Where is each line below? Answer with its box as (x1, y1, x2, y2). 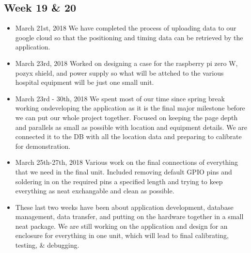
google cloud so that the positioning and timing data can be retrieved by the (15, 32, 243, 42)
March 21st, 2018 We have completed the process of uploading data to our (15, 23, 236, 33)
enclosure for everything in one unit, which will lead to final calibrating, (15, 230, 229, 240)
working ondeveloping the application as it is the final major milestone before (15, 103, 245, 113)
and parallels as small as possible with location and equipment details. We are (15, 122, 247, 132)
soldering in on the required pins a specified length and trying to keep (15, 176, 223, 186)
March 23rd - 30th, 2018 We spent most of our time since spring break (15, 93, 225, 103)
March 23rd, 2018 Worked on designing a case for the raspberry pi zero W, (15, 58, 238, 68)
